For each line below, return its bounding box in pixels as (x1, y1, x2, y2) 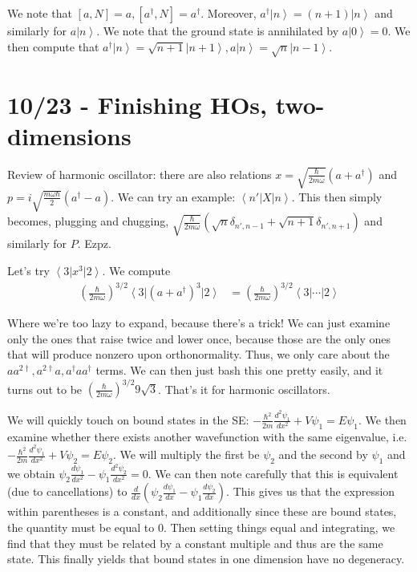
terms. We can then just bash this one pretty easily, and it (95, 361, 383, 378)
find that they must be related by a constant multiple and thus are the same (7, 534, 383, 551)
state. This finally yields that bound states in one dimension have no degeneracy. (7, 550, 405, 567)
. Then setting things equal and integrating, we (163, 519, 395, 536)
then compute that (7, 38, 99, 55)
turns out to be (7, 380, 83, 397)
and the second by (278, 446, 368, 463)
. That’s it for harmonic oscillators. (158, 380, 330, 397)
